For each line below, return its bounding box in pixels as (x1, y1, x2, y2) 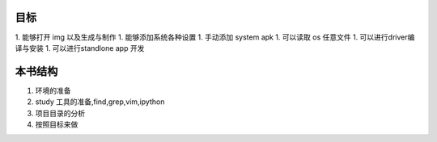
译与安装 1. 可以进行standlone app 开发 (15, 43, 145, 52)
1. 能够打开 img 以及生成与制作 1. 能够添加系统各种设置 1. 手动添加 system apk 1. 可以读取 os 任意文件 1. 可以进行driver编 (15, 32, 415, 42)
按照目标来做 (35, 119, 78, 129)
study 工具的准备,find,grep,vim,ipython (35, 97, 165, 106)
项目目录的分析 (35, 108, 85, 118)
